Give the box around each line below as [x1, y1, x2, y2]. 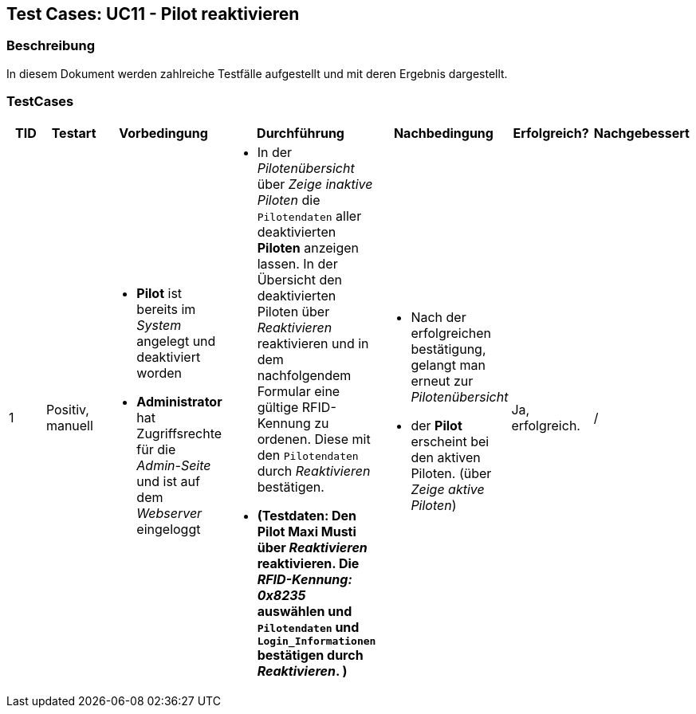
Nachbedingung [393, 124, 493, 141]
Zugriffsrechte [136, 426, 222, 442]
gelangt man [411, 357, 486, 374]
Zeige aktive [411, 481, 485, 498]
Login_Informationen [257, 634, 376, 647]
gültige [257, 398, 299, 415]
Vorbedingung [119, 124, 208, 141]
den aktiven [411, 449, 481, 466]
